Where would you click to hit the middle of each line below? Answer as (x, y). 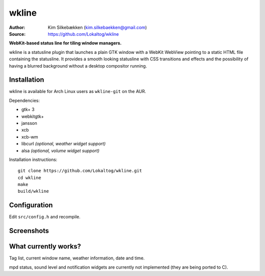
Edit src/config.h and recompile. (45, 217)
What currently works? (45, 246)
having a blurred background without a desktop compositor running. (78, 66)
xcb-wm (30, 137)
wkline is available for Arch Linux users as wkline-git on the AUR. (78, 92)
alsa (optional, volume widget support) (60, 150)
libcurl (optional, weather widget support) (64, 144)
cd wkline (29, 178)
